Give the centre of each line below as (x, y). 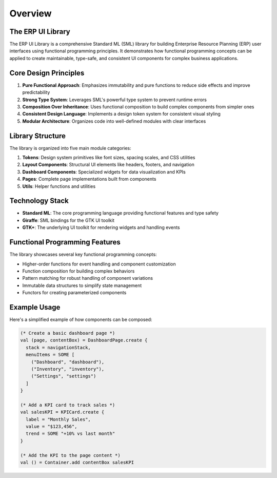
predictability (36, 92)
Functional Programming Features (65, 242)
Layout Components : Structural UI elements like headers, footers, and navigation (108, 165)
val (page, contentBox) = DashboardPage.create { (84, 340)
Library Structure (38, 136)
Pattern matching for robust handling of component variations (88, 278)
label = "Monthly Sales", (58, 419)
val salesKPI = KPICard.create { (62, 412)
